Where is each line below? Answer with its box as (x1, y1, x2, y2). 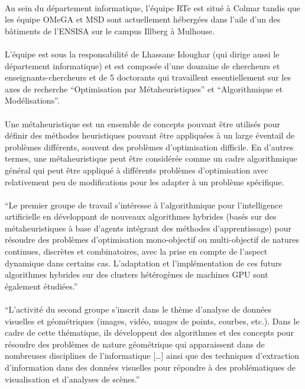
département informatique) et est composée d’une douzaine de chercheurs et (5, 59, 280, 72)
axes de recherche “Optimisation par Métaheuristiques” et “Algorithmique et (5, 82, 283, 95)
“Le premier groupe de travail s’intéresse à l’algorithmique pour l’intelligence (5, 198, 283, 211)
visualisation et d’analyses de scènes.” (5, 372, 140, 385)
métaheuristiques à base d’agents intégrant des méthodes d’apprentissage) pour (5, 221, 291, 234)
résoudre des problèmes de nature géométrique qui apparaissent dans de (5, 337, 265, 350)
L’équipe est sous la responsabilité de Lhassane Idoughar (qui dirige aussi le (5, 47, 280, 60)
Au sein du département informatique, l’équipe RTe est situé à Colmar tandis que (5, 1, 300, 14)
